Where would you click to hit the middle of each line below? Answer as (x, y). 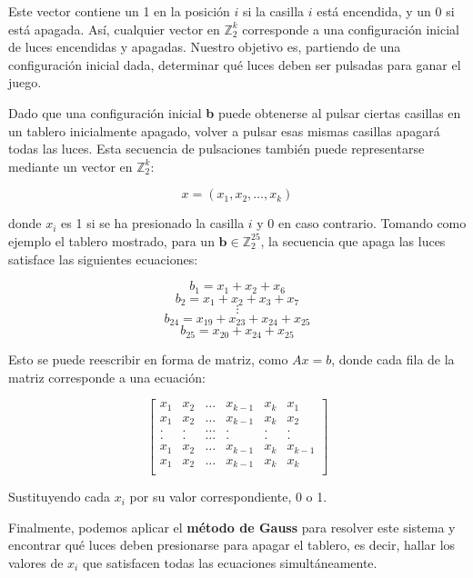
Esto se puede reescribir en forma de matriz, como (148, 359)
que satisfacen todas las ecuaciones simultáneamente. (230, 562)
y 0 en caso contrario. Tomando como (362, 223)
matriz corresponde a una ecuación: (107, 377)
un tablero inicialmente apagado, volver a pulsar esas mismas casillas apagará (224, 130)
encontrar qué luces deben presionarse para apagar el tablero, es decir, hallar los (232, 545)
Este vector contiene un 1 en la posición (119, 11)
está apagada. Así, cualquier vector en (114, 29)
